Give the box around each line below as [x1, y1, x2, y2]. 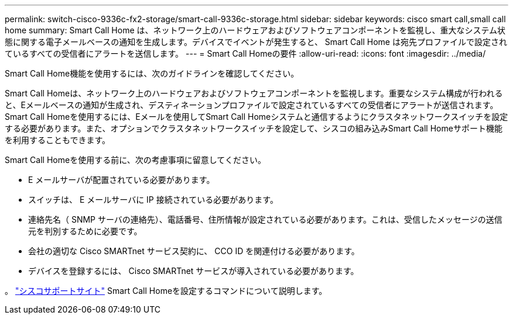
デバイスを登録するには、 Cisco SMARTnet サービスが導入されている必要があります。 [28, 266, 359, 276]
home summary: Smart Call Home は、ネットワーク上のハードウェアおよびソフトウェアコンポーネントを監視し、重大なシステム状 [5, 25, 506, 35]
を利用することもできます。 [5, 135, 111, 145]
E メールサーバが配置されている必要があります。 [28, 175, 215, 185]
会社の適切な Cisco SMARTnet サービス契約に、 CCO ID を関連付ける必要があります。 [28, 246, 360, 256]
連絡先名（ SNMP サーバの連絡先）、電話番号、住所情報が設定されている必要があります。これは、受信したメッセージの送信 [28, 214, 502, 224]
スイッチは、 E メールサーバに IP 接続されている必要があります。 [28, 195, 278, 204]
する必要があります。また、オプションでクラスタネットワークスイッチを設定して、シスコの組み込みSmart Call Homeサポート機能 [5, 123, 502, 133]
